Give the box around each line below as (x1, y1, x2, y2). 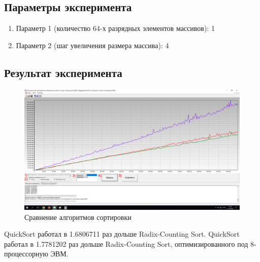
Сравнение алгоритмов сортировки (24, 211, 132, 222)
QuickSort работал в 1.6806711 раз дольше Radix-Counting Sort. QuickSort (4, 229, 240, 239)
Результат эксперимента (4, 64, 122, 80)
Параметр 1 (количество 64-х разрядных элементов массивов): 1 (16, 23, 215, 33)
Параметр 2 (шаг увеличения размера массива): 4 (16, 40, 169, 50)
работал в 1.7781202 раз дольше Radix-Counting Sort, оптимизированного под (4, 238, 248, 249)
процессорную (4, 248, 48, 259)
